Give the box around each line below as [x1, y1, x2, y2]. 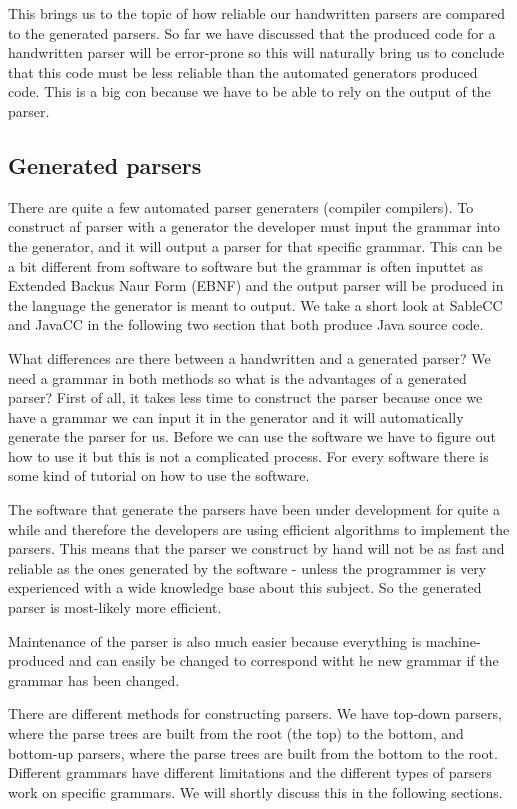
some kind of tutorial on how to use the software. [8, 465, 310, 486]
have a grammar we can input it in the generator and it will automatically [8, 406, 464, 427]
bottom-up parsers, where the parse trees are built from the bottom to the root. [8, 742, 498, 763]
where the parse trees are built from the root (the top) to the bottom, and [8, 723, 464, 744]
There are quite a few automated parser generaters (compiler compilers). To [8, 196, 474, 217]
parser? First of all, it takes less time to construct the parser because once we [8, 387, 483, 408]
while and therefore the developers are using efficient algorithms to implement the [8, 518, 510, 539]
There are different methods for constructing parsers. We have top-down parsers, [8, 703, 502, 724]
